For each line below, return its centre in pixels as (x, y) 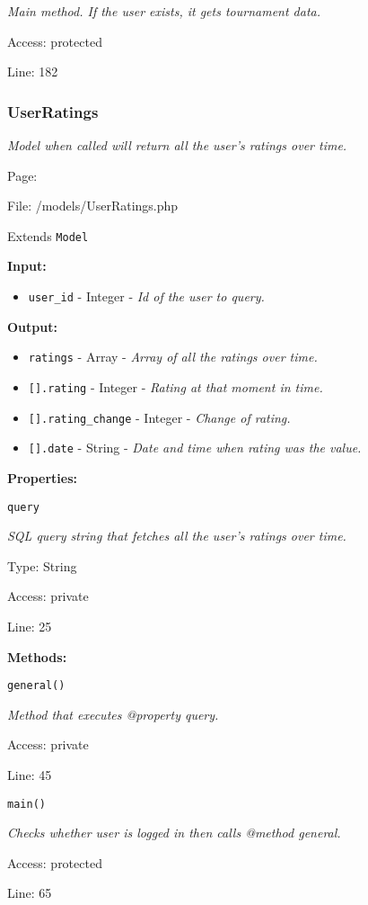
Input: (27, 266)
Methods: (37, 656)
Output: (32, 326)
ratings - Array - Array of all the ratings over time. (173, 357)
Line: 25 (30, 626)
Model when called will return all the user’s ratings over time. (177, 145)
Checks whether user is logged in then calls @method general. (174, 833)
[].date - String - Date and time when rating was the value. (195, 448)
